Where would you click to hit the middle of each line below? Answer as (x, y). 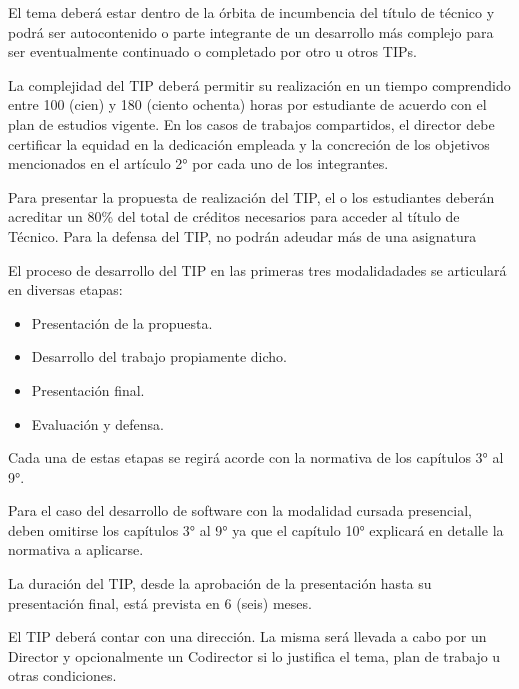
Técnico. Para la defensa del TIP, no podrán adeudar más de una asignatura (242, 235)
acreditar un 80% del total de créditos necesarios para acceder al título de (234, 216)
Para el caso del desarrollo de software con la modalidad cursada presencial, (240, 510)
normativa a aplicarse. (76, 549)
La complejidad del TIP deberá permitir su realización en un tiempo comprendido (259, 84)
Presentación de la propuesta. (122, 322)
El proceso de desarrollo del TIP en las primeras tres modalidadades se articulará (257, 269)
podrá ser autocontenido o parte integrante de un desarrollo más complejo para (251, 31)
